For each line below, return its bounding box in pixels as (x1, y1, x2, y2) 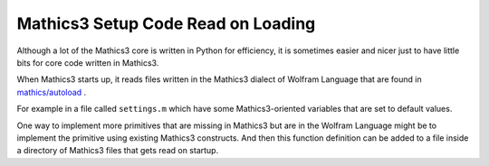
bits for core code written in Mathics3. (16, 57, 159, 68)
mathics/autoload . (16, 87, 87, 97)
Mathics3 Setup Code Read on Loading (16, 14, 316, 33)
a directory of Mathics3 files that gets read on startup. (16, 145, 219, 156)
